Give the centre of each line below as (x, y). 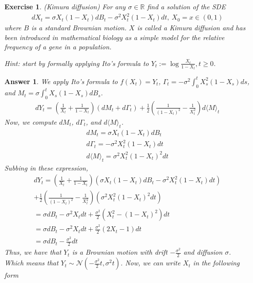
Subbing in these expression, (46, 167)
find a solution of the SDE (186, 6)
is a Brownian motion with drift (120, 252)
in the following (216, 263)
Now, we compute (31, 122)
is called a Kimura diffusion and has (191, 28)
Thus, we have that (33, 252)
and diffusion (203, 252)
